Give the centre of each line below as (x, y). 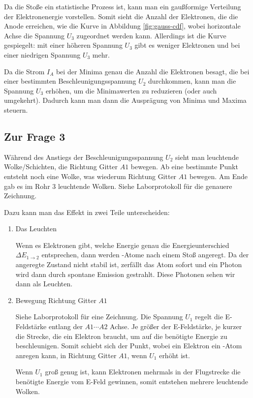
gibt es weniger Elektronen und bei (187, 45)
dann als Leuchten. (44, 284)
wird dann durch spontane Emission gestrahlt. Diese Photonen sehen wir (125, 274)
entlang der (65, 326)
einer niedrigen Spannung (42, 54)
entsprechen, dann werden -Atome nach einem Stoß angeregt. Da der (145, 255)
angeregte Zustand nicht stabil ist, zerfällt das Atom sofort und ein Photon (129, 264)
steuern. (16, 109)
